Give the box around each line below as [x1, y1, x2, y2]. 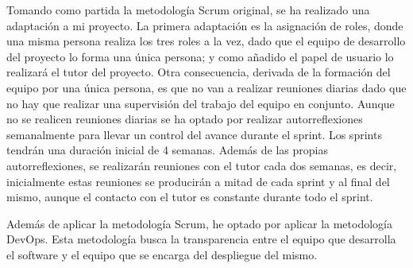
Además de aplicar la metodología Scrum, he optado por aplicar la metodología [6, 215, 392, 231]
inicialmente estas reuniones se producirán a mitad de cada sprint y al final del [6, 173, 390, 189]
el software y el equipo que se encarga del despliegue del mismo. [6, 246, 318, 262]
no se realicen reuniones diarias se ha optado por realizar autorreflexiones [6, 111, 363, 127]
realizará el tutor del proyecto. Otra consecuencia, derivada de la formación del [6, 64, 391, 80]
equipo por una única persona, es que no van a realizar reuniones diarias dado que [6, 79, 407, 95]
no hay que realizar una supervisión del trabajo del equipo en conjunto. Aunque [6, 95, 395, 111]
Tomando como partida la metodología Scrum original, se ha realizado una [6, 2, 370, 17]
